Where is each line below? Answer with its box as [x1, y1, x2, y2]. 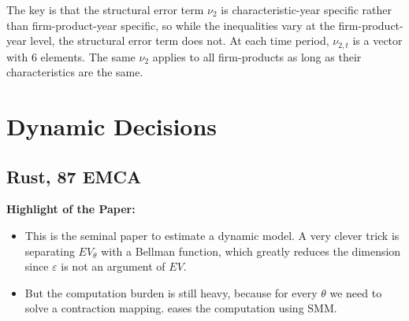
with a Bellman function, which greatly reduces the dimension [101, 242, 401, 259]
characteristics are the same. [6, 64, 143, 80]
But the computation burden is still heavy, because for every [24, 284, 318, 301]
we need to [329, 284, 382, 301]
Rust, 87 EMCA [6, 164, 142, 188]
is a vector [352, 32, 403, 49]
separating [24, 242, 75, 259]
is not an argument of [61, 258, 165, 275]
